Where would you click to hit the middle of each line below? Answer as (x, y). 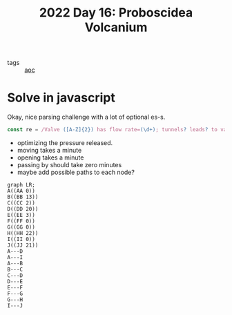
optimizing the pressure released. (65, 143)
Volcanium (116, 27)
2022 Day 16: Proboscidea (116, 13)
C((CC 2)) (21, 203)
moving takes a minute (49, 150)
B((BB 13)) (23, 197)
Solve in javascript (61, 98)
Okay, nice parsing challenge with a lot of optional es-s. (86, 117)
